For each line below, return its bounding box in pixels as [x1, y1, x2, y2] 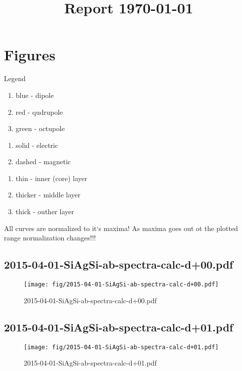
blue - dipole [15, 90, 54, 100]
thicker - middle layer [15, 189, 81, 200]
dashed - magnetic [15, 156, 71, 167]
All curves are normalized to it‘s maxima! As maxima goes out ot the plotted [4, 223, 238, 233]
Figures [4, 45, 55, 65]
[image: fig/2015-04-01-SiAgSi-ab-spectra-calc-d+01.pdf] [24, 343, 219, 351]
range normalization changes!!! [4, 232, 96, 243]
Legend [4, 73, 26, 84]
